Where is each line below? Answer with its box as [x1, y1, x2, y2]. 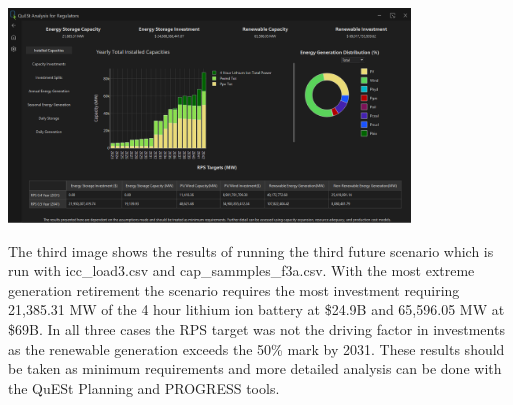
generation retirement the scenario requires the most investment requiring [8, 279, 460, 300]
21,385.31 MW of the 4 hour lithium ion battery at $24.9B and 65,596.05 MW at [8, 299, 505, 320]
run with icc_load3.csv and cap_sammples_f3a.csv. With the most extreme [8, 260, 475, 281]
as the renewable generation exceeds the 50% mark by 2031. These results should [8, 338, 505, 359]
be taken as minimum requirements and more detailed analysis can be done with [8, 358, 502, 379]
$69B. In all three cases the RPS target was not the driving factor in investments [8, 318, 505, 339]
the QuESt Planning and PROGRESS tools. [8, 377, 280, 398]
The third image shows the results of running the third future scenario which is [8, 240, 494, 261]
